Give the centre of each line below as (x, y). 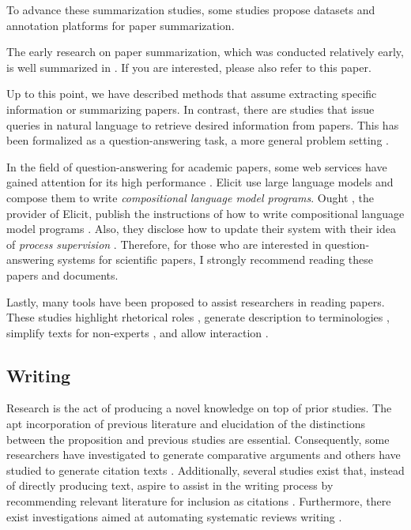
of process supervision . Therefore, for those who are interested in (164, 244)
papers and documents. (62, 274)
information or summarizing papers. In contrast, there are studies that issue (190, 109)
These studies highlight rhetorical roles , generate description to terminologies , (198, 317)
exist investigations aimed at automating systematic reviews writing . (174, 516)
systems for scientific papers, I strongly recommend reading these (215, 259)
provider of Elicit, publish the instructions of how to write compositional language (205, 213)
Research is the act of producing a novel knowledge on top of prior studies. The (199, 408)
